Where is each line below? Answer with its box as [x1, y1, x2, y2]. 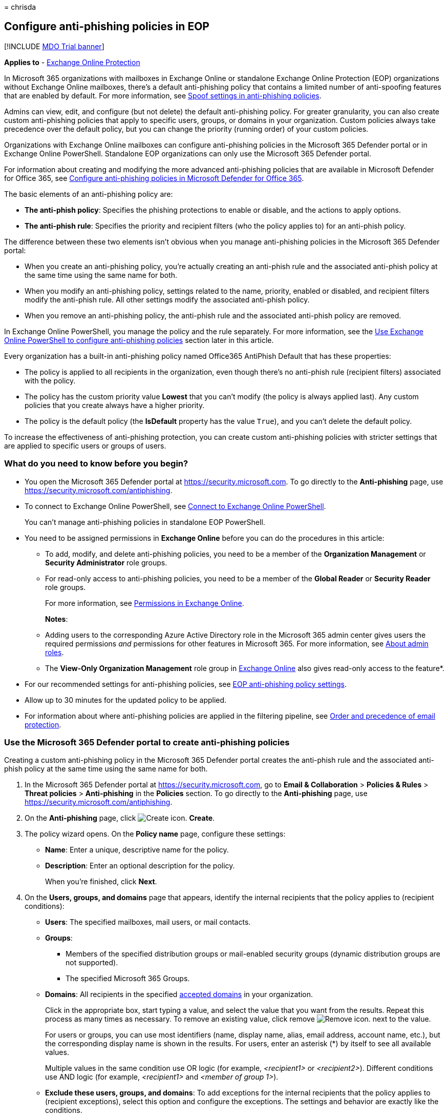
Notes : [45, 614, 68, 623]
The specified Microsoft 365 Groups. [66, 974, 190, 983]
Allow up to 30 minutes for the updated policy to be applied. [25, 695, 227, 704]
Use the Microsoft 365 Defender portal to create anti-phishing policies [4, 737, 290, 747]
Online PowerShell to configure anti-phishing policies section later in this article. [4, 335, 274, 344]
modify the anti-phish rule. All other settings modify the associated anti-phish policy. [25, 295, 310, 304]
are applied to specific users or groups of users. [4, 441, 166, 450]
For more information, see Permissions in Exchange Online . [45, 598, 244, 607]
